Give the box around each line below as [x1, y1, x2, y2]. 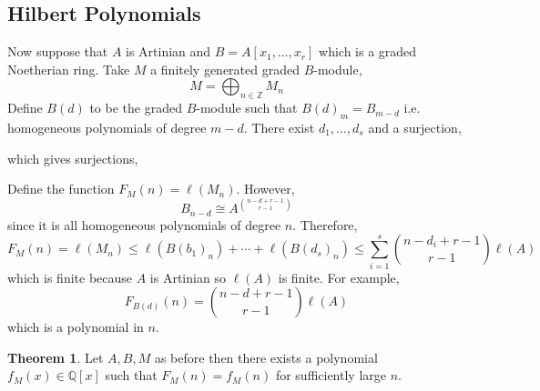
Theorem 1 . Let [7, 347, 104, 366]
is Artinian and [126, 42, 211, 61]
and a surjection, [368, 117, 462, 136]
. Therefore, [292, 215, 358, 234]
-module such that [196, 98, 298, 117]
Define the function [7, 179, 115, 198]
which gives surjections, [7, 148, 138, 167]
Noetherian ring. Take [7, 59, 130, 78]
